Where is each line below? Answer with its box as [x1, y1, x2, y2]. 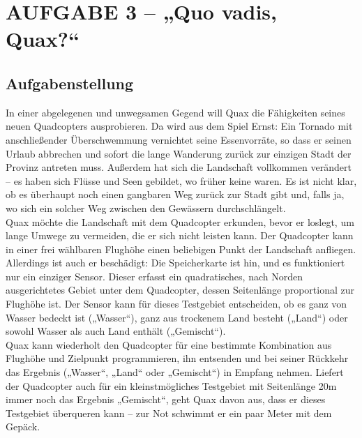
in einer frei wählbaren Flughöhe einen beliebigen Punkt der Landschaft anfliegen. [6, 241, 356, 256]
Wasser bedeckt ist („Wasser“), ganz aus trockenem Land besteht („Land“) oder [6, 310, 348, 324]
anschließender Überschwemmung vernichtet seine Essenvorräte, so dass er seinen [6, 132, 352, 146]
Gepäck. [6, 419, 40, 434]
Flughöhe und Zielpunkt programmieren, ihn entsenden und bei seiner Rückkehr [6, 351, 349, 365]
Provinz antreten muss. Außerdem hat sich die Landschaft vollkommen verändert [6, 160, 352, 174]
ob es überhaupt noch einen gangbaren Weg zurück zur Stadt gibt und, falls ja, [6, 187, 345, 202]
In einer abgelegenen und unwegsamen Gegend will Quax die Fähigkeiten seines [6, 105, 345, 119]
